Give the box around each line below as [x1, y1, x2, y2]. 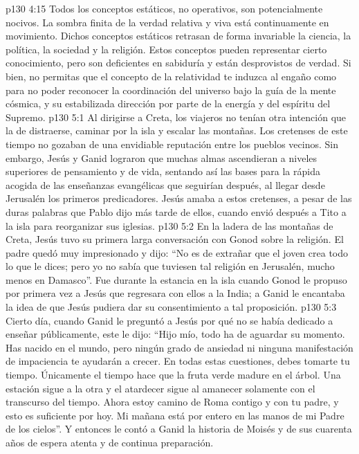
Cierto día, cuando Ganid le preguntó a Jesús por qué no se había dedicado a [6, 313, 333, 327]
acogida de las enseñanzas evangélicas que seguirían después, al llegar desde [6, 177, 325, 192]
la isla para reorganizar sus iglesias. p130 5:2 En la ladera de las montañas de [6, 218, 333, 233]
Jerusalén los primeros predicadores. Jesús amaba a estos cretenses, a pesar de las [6, 191, 352, 206]
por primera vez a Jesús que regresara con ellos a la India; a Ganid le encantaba [6, 286, 345, 300]
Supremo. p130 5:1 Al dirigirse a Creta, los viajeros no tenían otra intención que [6, 109, 347, 124]
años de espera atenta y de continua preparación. [6, 435, 214, 449]
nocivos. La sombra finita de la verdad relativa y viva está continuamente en [6, 15, 329, 29]
